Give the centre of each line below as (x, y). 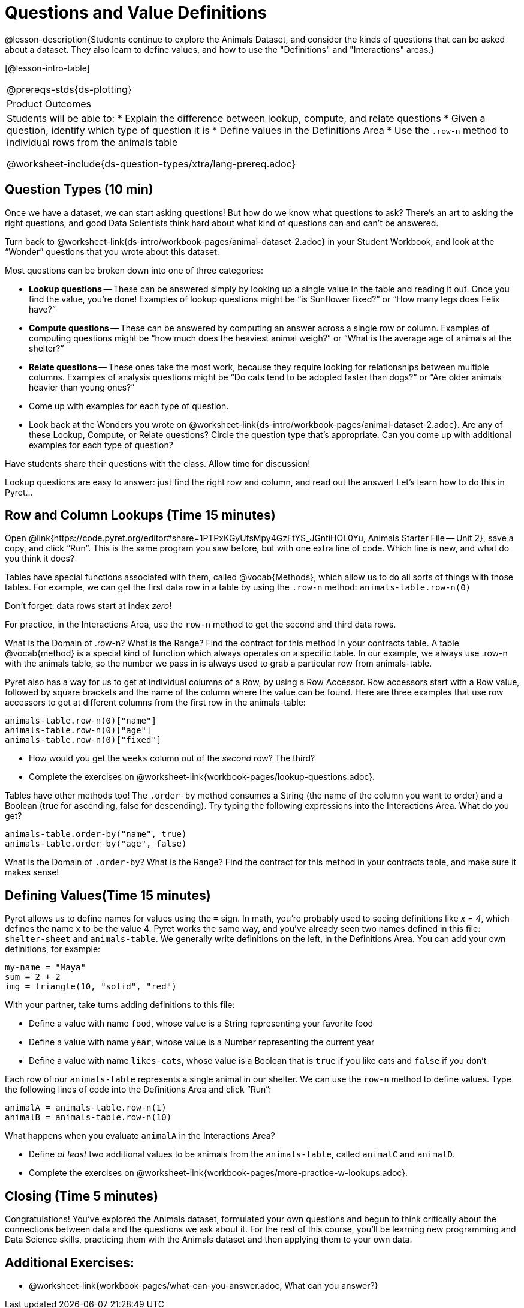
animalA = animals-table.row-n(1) (86, 1108)
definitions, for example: (53, 949)
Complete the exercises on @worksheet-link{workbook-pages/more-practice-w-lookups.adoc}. (219, 1173)
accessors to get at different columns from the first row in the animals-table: (155, 703)
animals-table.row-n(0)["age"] (78, 730)
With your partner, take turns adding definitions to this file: (120, 1005)
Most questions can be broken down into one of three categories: (134, 270)
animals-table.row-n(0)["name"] (81, 721)
